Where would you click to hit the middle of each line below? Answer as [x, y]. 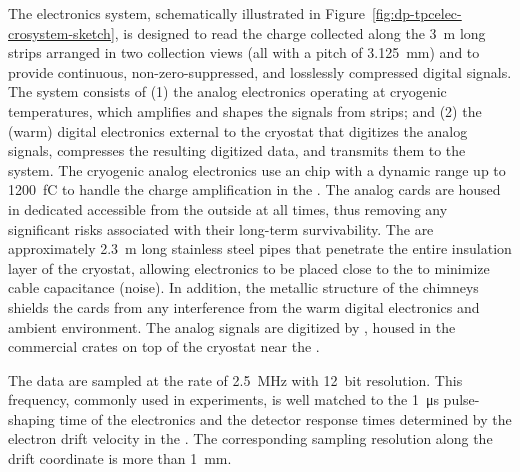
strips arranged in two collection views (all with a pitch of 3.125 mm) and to [244, 52]
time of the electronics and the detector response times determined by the [285, 418]
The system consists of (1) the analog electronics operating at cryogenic [227, 91]
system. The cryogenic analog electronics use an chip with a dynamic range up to [257, 169]
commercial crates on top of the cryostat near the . [164, 346]
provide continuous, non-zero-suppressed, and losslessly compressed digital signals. [260, 71]
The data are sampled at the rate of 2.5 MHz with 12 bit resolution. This [235, 379]
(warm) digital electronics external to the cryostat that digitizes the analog [238, 130]
